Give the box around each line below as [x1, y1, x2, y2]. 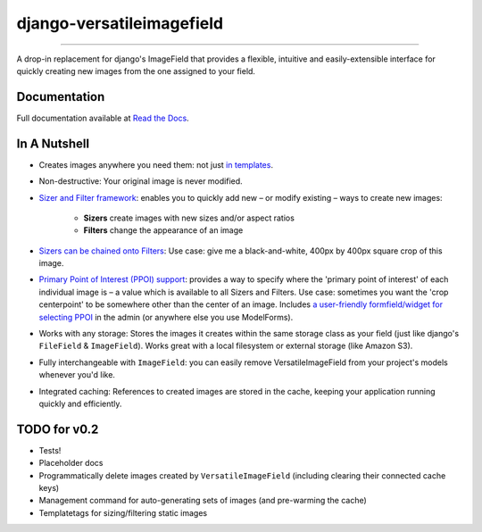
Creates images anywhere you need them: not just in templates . [38, 159, 274, 170]
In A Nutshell [16, 136, 89, 151]
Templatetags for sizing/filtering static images [38, 507, 208, 518]
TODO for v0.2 [16, 421, 99, 436]
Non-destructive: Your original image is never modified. [38, 176, 243, 187]
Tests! [38, 445, 62, 455]
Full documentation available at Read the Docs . [16, 112, 189, 123]
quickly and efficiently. [38, 398, 122, 409]
